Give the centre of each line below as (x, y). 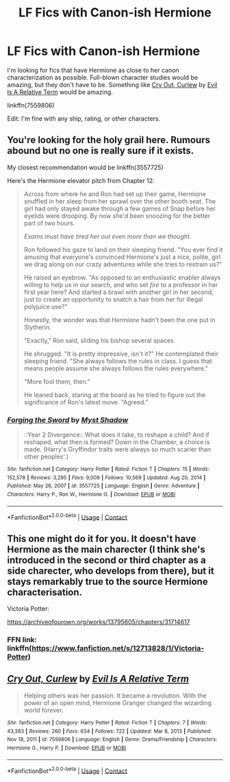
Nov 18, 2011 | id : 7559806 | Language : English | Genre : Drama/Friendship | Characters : (112, 740)
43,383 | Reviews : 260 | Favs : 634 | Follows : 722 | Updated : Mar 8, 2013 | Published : (110, 731)
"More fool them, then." (57, 381)
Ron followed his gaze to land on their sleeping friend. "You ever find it (123, 249)
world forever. (43, 710)
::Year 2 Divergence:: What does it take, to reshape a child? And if (117, 435)
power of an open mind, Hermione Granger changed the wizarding (118, 702)
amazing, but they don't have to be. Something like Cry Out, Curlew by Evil (112, 84)
